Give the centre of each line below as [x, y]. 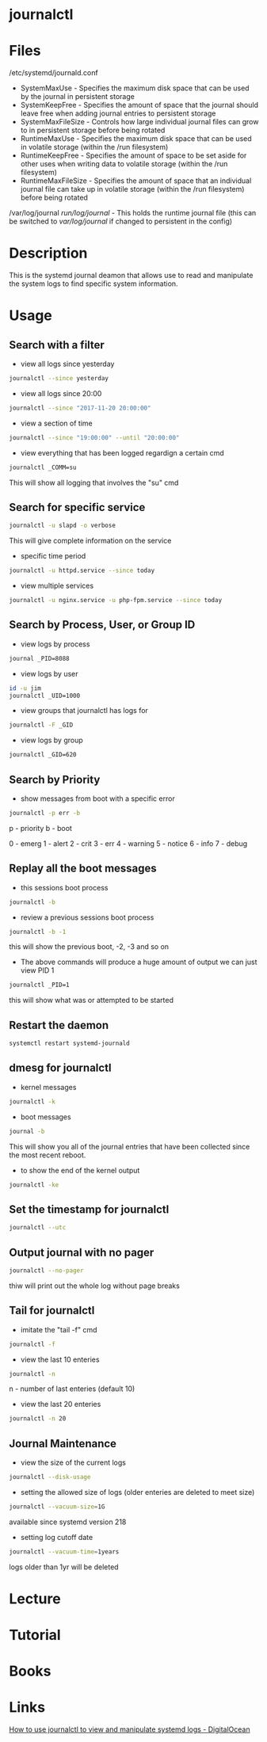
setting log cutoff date [57, 1537]
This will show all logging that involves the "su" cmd [94, 482]
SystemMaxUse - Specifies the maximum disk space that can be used [135, 88]
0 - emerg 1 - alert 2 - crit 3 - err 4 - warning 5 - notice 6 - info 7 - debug [128, 843]
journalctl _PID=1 [39, 985]
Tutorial [35, 1635]
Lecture [35, 1599]
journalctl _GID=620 [43, 755]
